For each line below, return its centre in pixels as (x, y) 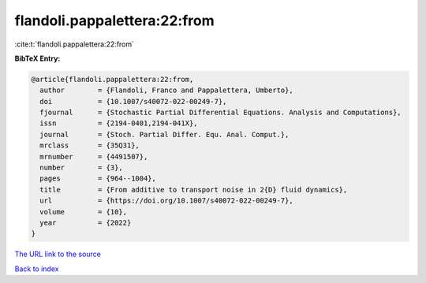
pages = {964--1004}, (98, 179)
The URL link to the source (58, 254)
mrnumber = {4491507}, (94, 156)
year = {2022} (86, 223)
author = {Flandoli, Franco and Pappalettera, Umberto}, (166, 90)
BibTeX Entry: (37, 58)
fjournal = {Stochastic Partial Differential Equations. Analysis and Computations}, (220, 113)
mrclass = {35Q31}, (90, 145)
